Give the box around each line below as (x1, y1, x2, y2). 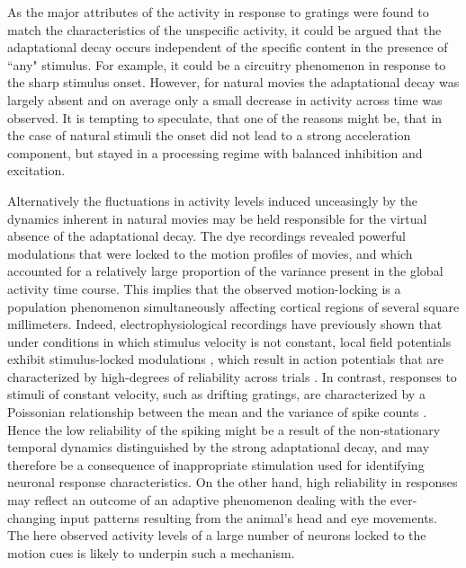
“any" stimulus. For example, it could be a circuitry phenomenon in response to (7, 55, 446, 74)
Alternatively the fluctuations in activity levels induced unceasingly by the (7, 191, 418, 209)
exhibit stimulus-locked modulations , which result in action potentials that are (7, 350, 444, 368)
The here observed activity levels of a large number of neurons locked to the (7, 526, 426, 545)
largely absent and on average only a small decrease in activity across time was (7, 90, 443, 109)
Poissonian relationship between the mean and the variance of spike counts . (7, 403, 427, 422)
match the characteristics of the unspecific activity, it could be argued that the (7, 20, 442, 39)
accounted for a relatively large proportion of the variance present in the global (7, 262, 444, 280)
